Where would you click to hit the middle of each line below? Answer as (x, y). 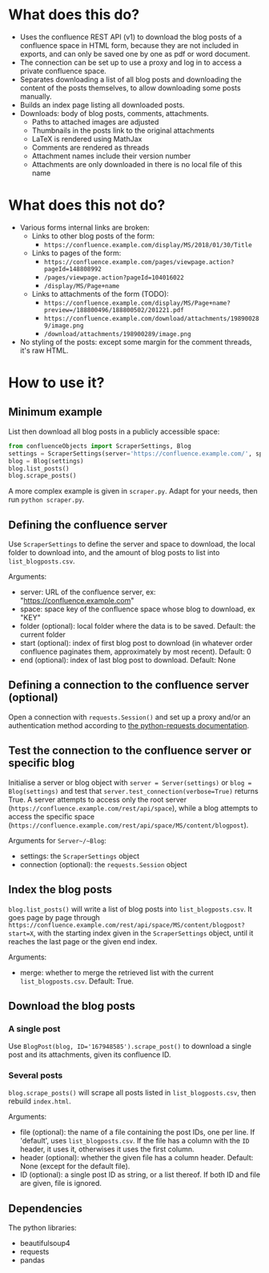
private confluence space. (63, 70)
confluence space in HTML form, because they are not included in (129, 45)
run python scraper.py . (46, 500)
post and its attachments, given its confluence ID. (90, 1055)
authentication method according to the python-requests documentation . (129, 725)
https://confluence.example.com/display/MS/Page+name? (137, 303)
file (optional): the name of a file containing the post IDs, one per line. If (137, 1132)
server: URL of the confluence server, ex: (88, 592)
